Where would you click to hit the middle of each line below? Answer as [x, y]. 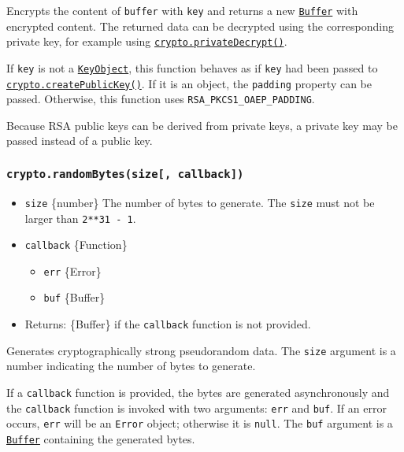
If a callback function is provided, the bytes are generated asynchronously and [198, 393]
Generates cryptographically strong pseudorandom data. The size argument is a [201, 350]
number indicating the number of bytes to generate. [131, 366]
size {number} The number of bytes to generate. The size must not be [200, 202]
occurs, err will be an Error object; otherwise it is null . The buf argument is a [200, 423]
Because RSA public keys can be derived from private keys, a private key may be [202, 125]
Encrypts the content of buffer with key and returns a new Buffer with [182, 10]
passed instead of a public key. [80, 141]
